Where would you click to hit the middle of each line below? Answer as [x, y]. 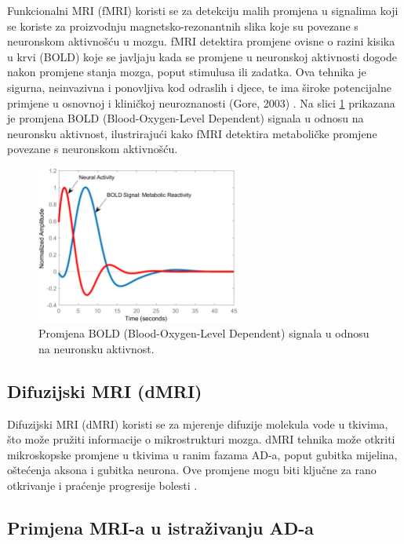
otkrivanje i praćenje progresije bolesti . [102, 486]
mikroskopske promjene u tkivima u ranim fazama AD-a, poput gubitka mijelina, [202, 454]
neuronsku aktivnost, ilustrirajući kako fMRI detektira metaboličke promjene [192, 133]
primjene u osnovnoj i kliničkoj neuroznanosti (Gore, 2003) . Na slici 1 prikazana [201, 102]
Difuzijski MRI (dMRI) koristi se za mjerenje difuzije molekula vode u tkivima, [198, 424]
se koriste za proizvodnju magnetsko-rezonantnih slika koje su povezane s [183, 26]
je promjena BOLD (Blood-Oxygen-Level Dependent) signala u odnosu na [186, 118]
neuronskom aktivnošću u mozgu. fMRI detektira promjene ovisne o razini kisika [201, 41]
